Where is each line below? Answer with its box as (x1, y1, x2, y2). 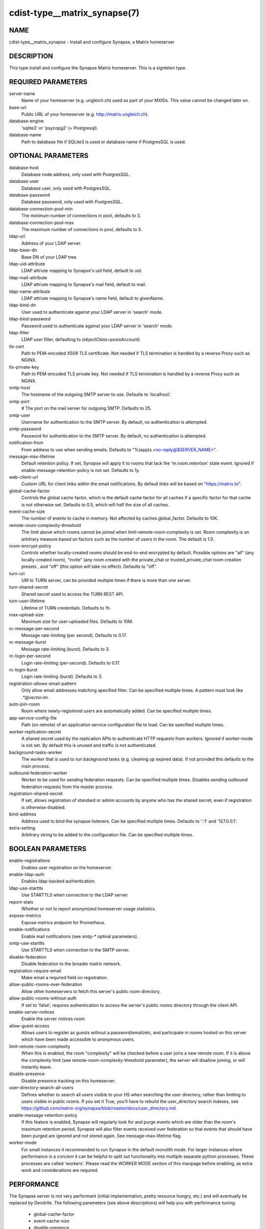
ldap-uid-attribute (9, 261, 45, 266)
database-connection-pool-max (9, 219, 74, 226)
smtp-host (9, 385, 30, 391)
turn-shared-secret (9, 584, 49, 590)
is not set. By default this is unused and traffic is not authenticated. (21, 742, 157, 748)
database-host (9, 165, 39, 171)
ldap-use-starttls (9, 885, 44, 891)
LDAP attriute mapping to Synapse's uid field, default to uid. (21, 268, 142, 274)
